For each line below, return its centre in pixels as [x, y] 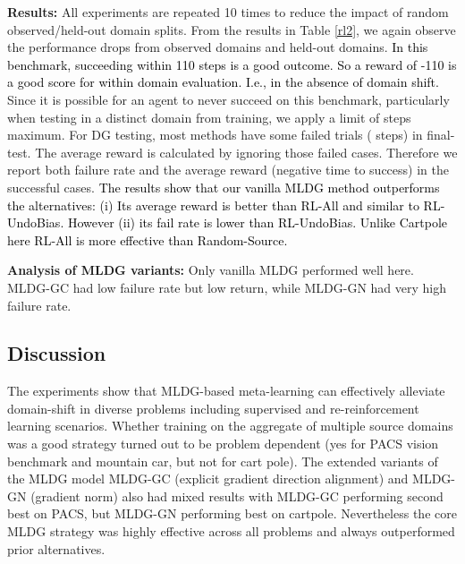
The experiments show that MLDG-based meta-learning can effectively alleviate [226, 391]
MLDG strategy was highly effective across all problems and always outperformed [231, 531]
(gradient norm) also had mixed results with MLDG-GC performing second [237, 496]
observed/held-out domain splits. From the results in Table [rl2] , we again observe [232, 29]
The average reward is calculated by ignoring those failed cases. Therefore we [246, 152]
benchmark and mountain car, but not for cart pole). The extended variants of [223, 461]
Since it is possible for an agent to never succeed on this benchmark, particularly [228, 99]
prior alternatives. [56, 548]
